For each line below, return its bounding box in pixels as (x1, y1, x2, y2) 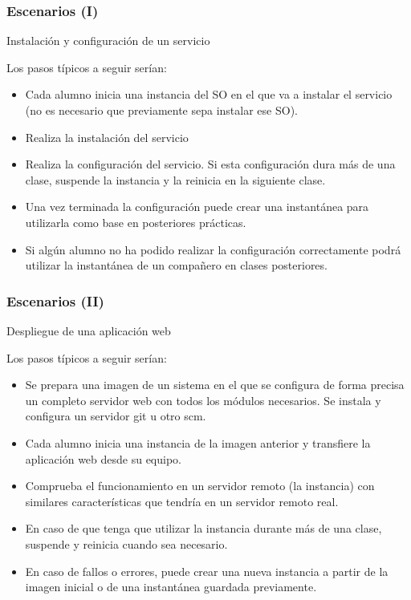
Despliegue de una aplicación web (6, 322, 171, 339)
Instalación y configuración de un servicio (6, 32, 210, 49)
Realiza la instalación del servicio (25, 128, 189, 145)
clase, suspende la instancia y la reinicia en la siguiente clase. (25, 171, 326, 188)
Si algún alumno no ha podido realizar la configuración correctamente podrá (25, 241, 401, 257)
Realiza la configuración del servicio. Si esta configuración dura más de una (25, 156, 396, 172)
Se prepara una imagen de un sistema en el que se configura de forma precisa (25, 376, 405, 393)
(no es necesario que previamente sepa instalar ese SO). (25, 102, 298, 118)
